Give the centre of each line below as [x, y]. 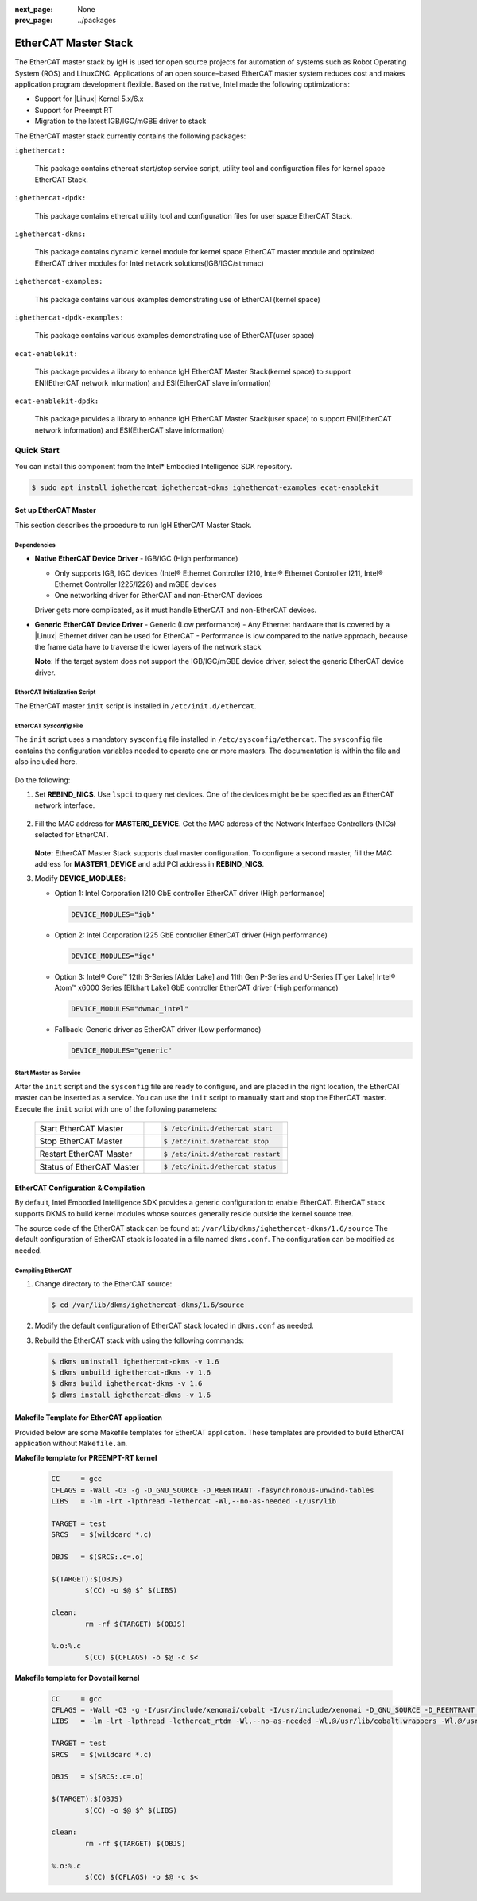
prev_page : [34, 21]
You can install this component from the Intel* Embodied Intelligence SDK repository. [153, 466]
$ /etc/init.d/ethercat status [220, 1167]
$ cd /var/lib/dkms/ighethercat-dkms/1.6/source [148, 1305]
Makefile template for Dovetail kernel [77, 1678]
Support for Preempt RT [74, 110]
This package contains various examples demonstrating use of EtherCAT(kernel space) [178, 299]
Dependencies [35, 545]
